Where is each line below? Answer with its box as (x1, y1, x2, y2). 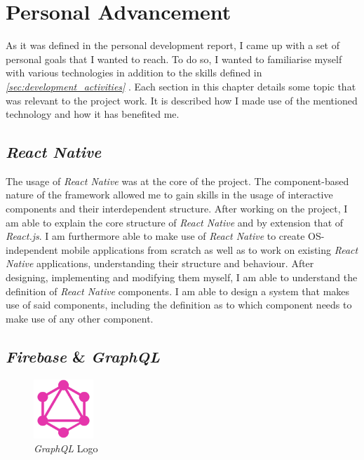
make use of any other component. (6, 311, 154, 325)
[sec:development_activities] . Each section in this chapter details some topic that (6, 79, 356, 93)
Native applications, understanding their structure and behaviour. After (6, 256, 314, 271)
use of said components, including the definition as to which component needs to (6, 297, 352, 312)
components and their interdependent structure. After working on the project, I (6, 201, 348, 216)
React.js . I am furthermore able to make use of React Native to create (6, 229, 305, 243)
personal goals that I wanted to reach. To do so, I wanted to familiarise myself (6, 51, 342, 66)
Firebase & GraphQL (6, 345, 160, 367)
